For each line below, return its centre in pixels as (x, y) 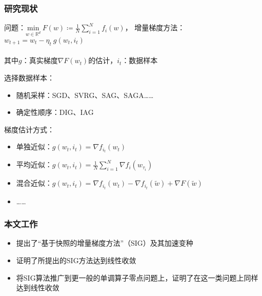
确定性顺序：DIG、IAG (55, 112)
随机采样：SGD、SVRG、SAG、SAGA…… (85, 95)
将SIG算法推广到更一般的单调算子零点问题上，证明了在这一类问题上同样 (137, 277)
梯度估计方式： (29, 129)
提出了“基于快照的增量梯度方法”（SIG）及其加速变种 (105, 243)
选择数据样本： (29, 77)
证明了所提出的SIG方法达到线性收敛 (76, 260)
